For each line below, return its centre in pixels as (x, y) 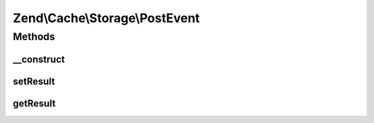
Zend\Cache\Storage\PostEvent (106, 18)
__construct (39, 59)
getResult (34, 103)
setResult (34, 81)
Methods (34, 37)
